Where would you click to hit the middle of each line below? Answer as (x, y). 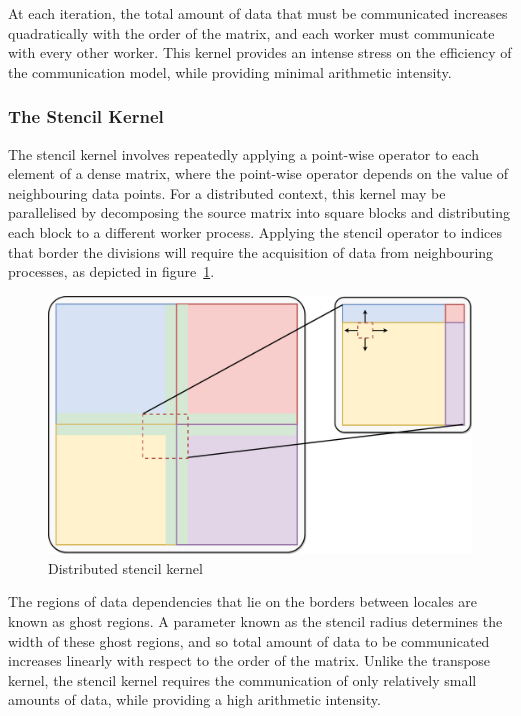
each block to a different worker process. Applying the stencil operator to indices (255, 231)
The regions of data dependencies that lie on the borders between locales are (243, 601)
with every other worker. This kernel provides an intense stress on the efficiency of (260, 52)
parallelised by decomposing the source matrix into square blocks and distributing (259, 212)
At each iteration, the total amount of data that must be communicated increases (258, 13)
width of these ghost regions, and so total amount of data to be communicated (249, 640)
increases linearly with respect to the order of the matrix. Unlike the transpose (249, 660)
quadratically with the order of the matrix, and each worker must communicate (251, 32)
